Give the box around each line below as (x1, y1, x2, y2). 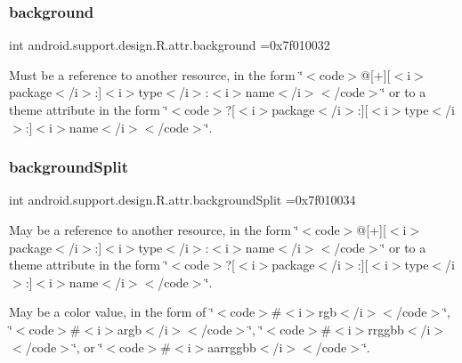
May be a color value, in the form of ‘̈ (9, 302, 214, 321)
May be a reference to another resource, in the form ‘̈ (9, 221, 299, 238)
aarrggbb (207, 337, 256, 356)
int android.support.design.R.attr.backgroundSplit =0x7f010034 (9, 190, 356, 209)
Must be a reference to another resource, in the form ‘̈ (9, 65, 304, 84)
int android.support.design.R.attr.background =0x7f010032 (9, 36, 330, 54)
